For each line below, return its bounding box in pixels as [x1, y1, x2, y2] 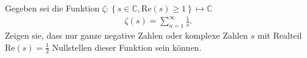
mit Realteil [257, 28, 302, 41]
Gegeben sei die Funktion [5, 2, 100, 14]
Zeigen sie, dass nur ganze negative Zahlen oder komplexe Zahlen [5, 28, 248, 41]
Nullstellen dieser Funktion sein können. [52, 40, 202, 53]
